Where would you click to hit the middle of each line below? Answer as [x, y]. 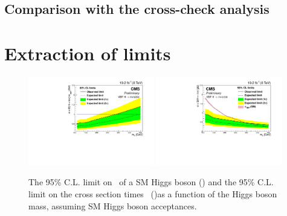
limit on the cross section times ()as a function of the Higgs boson [153, 193]
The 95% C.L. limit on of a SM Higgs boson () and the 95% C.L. [151, 182]
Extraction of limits [88, 53]
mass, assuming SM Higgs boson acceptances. [113, 205]
